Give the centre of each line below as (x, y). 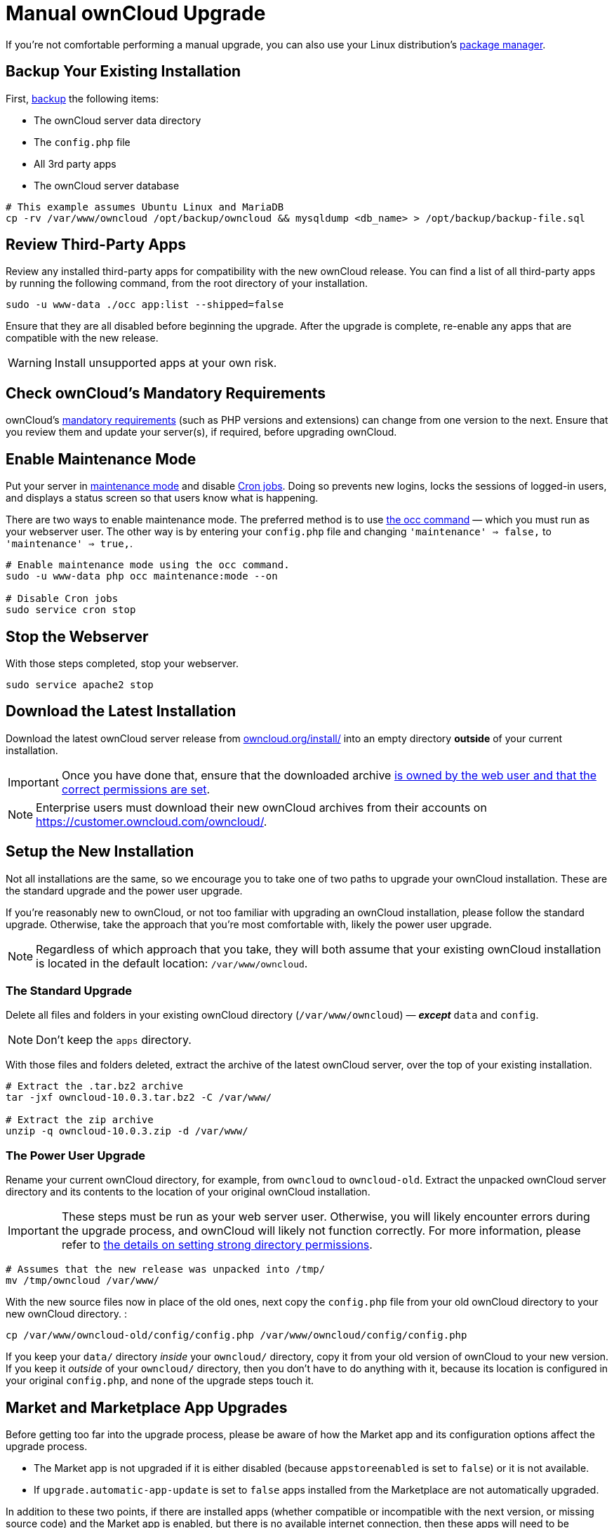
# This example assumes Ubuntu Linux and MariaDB (145, 207)
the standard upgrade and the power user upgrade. (124, 890)
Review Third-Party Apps (96, 245)
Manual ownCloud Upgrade (136, 13)
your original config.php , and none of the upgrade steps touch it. (160, 1381)
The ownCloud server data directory (118, 120)
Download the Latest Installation (121, 711)
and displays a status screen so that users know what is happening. (162, 498)
